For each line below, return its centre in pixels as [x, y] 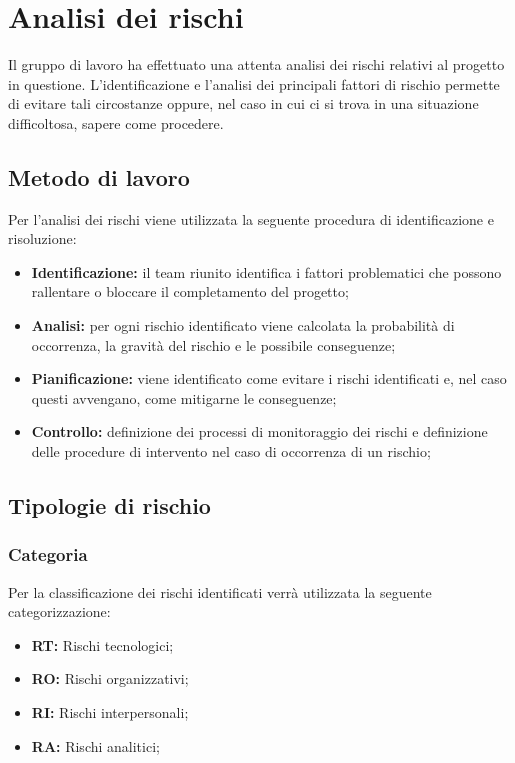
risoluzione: [42, 238]
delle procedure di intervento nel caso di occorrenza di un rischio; [231, 451]
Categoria [48, 554]
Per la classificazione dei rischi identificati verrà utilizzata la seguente [220, 591]
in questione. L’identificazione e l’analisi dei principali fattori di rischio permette [254, 83]
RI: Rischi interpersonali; [110, 712]
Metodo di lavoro [99, 176]
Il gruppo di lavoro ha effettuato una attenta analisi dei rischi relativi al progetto [256, 64]
